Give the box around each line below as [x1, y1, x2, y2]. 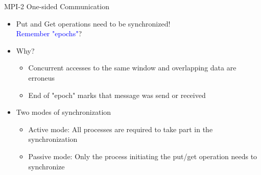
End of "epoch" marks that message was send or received [28, 89, 206, 100]
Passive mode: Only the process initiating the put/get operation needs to [28, 151, 257, 161]
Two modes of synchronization [16, 107, 111, 117]
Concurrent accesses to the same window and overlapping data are [28, 62, 236, 73]
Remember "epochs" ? [16, 28, 82, 39]
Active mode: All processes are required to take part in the [28, 123, 213, 134]
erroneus [28, 72, 55, 83]
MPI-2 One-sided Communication [4, 1, 109, 11]
